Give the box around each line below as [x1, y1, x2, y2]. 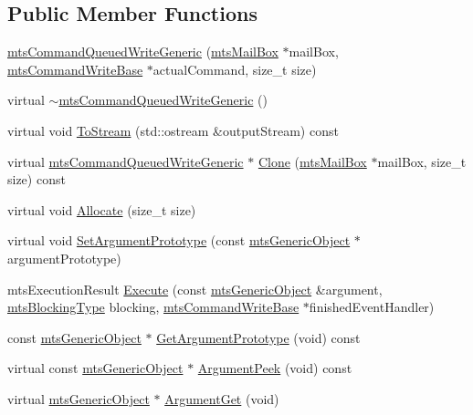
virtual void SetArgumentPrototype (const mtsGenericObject [7, 231, 351, 250]
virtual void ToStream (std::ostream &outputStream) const [7, 120, 339, 140]
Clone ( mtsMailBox [258, 151, 367, 171]
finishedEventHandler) [309, 297, 435, 316]
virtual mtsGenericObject [7, 389, 150, 408]
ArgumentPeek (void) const [197, 358, 352, 378]
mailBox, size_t [377, 151, 467, 171]
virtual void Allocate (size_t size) [7, 200, 196, 219]
